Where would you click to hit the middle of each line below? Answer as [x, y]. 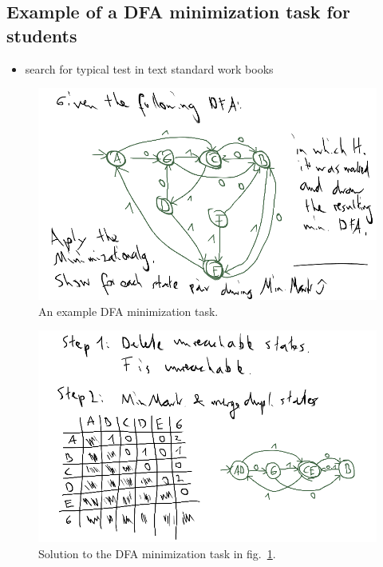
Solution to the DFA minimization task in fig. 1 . [157, 553]
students [42, 35]
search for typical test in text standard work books [149, 68]
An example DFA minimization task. [128, 311]
